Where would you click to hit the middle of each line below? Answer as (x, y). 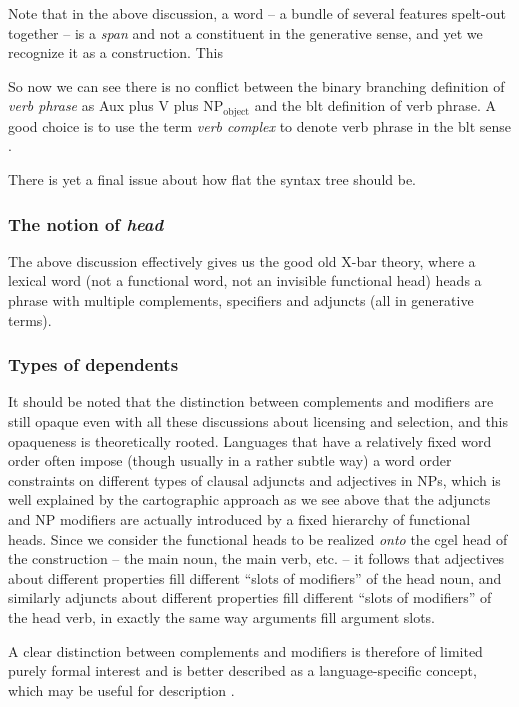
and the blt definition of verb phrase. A (375, 105)
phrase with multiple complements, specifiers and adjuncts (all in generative (241, 300)
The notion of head (86, 223)
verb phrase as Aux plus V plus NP (116, 105)
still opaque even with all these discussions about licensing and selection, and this (258, 421)
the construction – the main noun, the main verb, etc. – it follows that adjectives (256, 558)
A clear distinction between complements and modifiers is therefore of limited (245, 650)
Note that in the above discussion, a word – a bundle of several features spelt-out (257, 13)
